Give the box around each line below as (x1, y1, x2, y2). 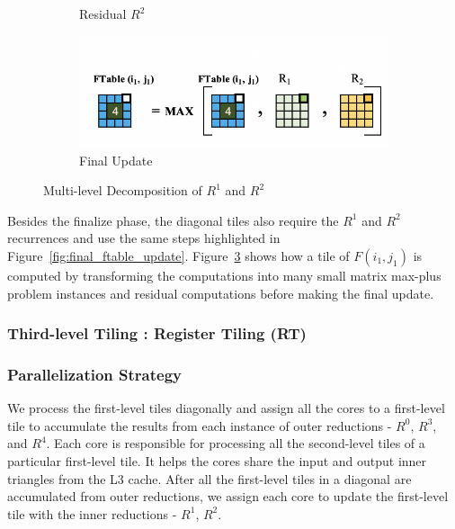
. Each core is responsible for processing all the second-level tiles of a (46, 434, 425, 453)
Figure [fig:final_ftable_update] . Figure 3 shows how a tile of (7, 246, 350, 264)
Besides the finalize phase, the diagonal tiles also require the (7, 211, 339, 229)
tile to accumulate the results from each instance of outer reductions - (7, 416, 392, 435)
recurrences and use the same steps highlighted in (7, 229, 281, 247)
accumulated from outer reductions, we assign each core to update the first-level (7, 487, 449, 506)
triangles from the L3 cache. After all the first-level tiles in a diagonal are (7, 469, 412, 488)
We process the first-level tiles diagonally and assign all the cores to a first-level (7, 399, 445, 417)
